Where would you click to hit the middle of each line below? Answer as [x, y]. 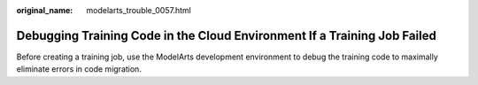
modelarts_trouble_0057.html [139, 10]
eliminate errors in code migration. [79, 69]
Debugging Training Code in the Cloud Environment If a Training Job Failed [227, 35]
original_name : [45, 10]
